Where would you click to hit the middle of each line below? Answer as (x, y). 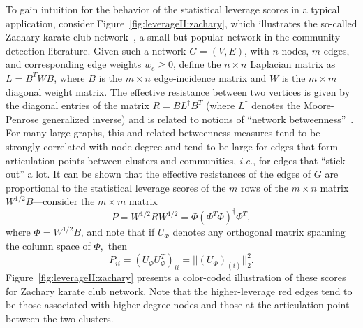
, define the (197, 64)
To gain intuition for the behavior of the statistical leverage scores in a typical (173, 9)
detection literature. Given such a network (96, 50)
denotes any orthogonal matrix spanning (259, 232)
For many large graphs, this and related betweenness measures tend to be (163, 133)
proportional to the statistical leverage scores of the (116, 187)
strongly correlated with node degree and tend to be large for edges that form (172, 146)
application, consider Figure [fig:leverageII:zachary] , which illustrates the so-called (181, 23)
